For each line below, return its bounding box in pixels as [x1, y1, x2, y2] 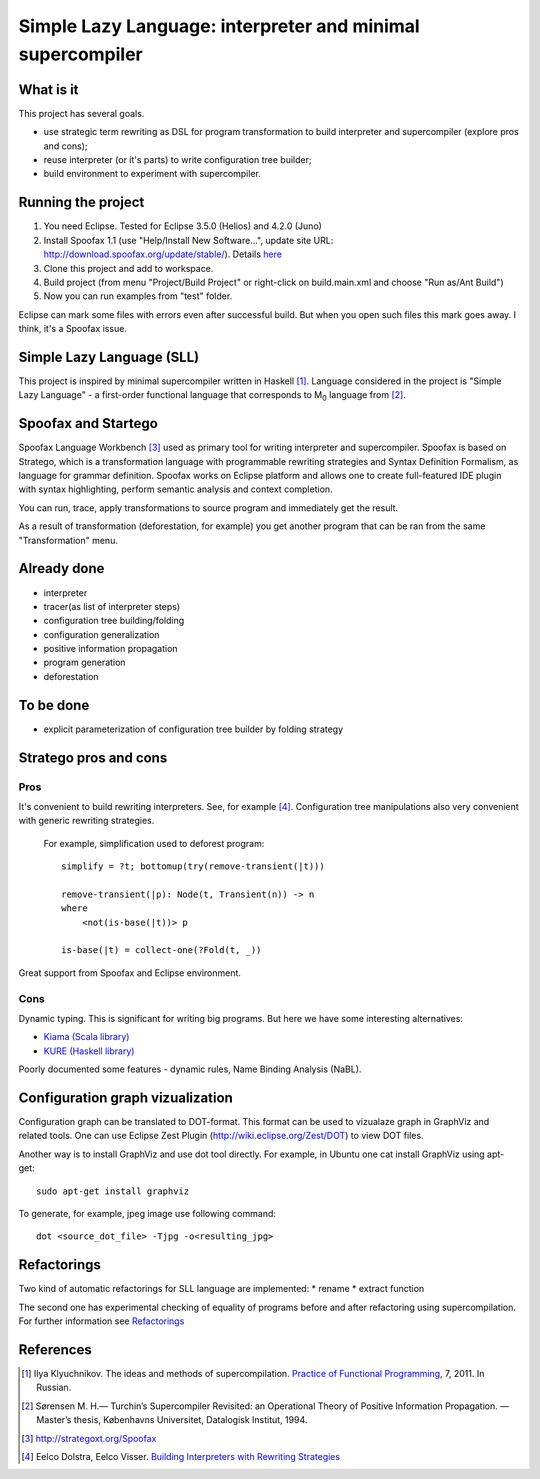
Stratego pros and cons [18, 749, 168, 766]
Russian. [36, 1381, 72, 1394]
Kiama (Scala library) [43, 1031, 130, 1043]
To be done [18, 696, 90, 714]
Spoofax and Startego [18, 415, 159, 432]
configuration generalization [43, 628, 160, 640]
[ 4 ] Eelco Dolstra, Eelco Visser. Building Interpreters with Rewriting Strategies [21, 1450, 340, 1462]
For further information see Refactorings [18, 1315, 185, 1327]
